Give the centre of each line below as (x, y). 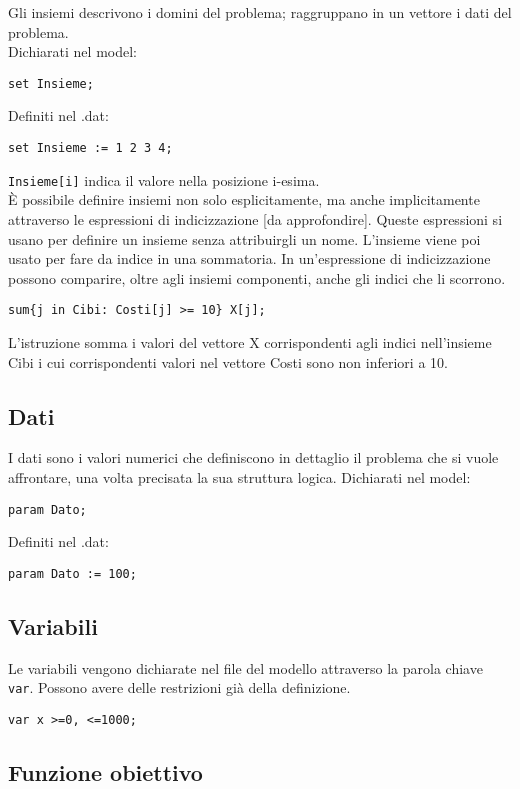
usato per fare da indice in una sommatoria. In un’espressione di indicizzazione (249, 258)
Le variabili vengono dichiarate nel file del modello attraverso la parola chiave (245, 667)
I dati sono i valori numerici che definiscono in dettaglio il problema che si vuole (253, 457)
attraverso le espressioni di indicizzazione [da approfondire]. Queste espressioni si (255, 218)
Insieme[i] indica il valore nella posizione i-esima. (164, 179)
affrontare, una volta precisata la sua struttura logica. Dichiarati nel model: (239, 476)
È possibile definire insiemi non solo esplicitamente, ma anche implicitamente (244, 199)
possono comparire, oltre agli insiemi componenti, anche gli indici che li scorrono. (257, 277)
